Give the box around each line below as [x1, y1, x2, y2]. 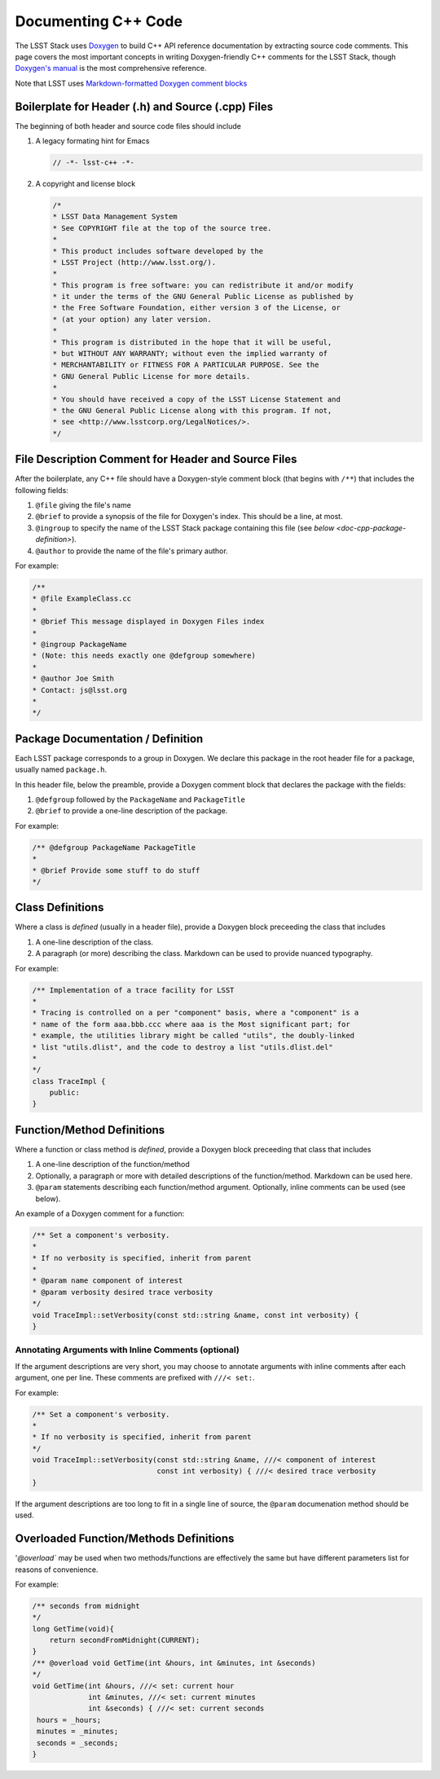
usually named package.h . [15, 764, 108, 774]
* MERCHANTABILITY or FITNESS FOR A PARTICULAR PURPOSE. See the [52, 360, 319, 370]
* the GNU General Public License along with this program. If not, [52, 406, 332, 415]
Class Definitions [15, 901, 104, 914]
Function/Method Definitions [15, 1123, 165, 1137]
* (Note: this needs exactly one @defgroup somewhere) [32, 651, 256, 660]
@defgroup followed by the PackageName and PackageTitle [35, 795, 246, 804]
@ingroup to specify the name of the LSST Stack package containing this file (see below [35, 522, 335, 533]
